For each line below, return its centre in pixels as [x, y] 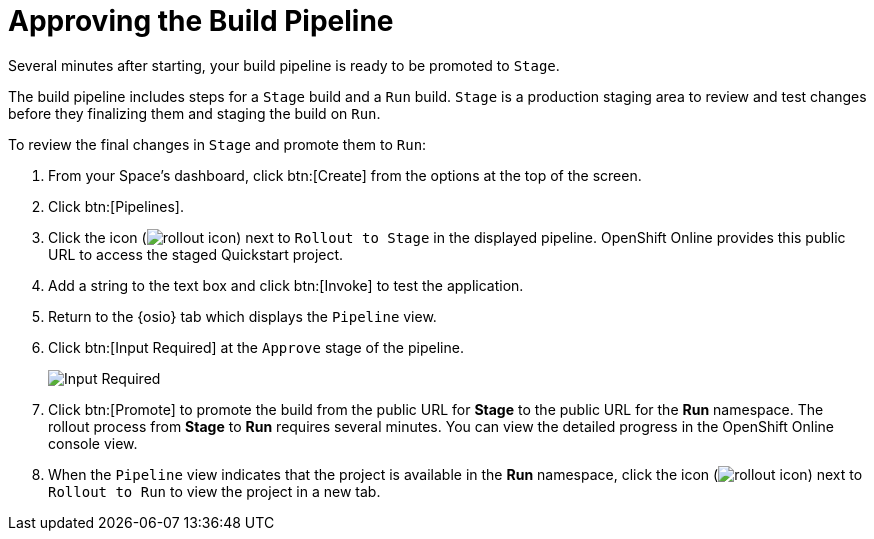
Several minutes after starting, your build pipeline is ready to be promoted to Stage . [284, 65]
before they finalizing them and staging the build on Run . [194, 113]
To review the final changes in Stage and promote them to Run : [217, 144]
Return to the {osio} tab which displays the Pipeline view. [242, 316]
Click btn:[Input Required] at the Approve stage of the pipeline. [256, 347]
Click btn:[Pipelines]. [116, 206]
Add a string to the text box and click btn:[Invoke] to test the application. [286, 285]
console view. [93, 443]
